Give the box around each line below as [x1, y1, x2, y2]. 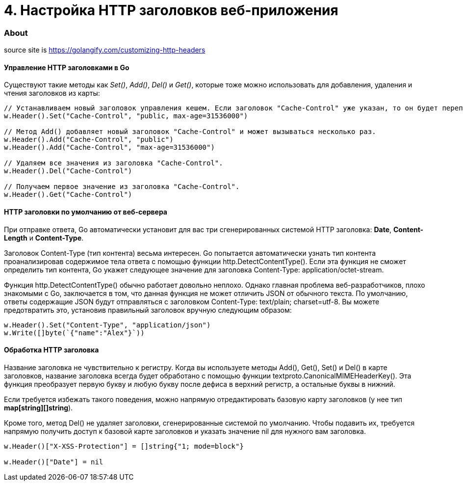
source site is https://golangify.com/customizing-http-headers [4, 46, 206, 54]
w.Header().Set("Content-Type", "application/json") [4, 321, 211, 329]
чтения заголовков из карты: [4, 89, 100, 98]
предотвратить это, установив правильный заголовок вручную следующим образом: [4, 305, 292, 314]
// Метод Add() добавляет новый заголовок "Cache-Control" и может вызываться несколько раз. [4, 128, 376, 136]
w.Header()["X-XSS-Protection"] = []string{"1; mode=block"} [4, 442, 244, 450]
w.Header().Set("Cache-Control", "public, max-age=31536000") [4, 112, 248, 120]
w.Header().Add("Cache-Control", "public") [4, 135, 174, 144]
